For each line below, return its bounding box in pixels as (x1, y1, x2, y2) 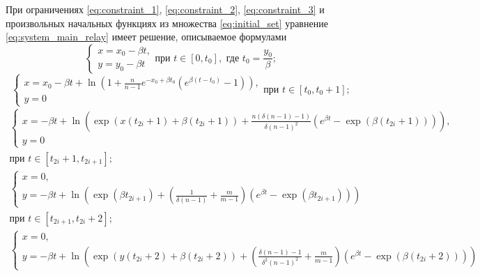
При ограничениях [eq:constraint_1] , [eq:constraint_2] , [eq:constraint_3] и (6, 2, 325, 16)
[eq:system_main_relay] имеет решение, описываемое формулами (6, 29, 287, 44)
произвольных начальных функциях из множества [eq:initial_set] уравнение (6, 15, 328, 30)
